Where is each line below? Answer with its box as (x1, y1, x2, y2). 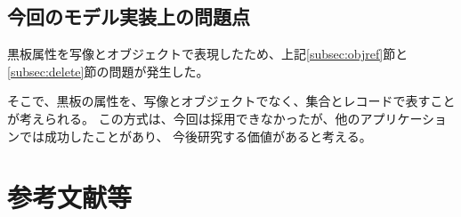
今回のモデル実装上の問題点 (7, 3, 250, 30)
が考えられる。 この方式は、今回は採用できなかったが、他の (7, 108, 360, 127)
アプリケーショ (360, 108, 448, 127)
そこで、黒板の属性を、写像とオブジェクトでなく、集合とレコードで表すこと (7, 92, 456, 110)
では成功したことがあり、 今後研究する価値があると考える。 (19, 126, 372, 145)
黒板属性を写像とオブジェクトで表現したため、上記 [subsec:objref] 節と (7, 44, 408, 63)
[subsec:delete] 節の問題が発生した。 (7, 61, 209, 80)
